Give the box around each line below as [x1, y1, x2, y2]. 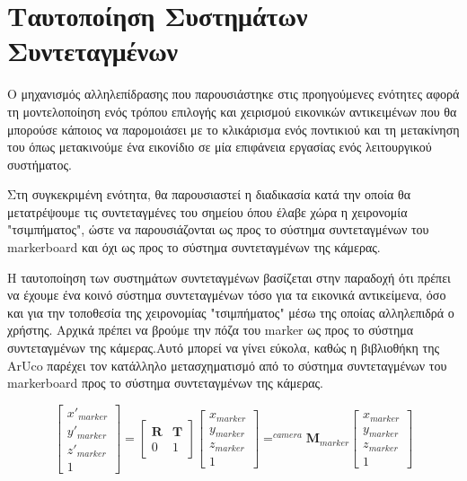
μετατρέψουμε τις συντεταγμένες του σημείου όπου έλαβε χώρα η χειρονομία [7, 202, 408, 221]
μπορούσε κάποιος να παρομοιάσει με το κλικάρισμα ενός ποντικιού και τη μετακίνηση [7, 119, 460, 138]
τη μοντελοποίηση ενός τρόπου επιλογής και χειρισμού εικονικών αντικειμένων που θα [7, 101, 457, 120]
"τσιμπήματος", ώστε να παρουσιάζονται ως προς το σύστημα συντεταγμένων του [7, 220, 429, 239]
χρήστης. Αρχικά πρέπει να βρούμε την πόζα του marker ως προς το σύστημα [7, 320, 414, 339]
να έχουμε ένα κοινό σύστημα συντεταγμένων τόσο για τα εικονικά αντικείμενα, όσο [7, 285, 446, 304]
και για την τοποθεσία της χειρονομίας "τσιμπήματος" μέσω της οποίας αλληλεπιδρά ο [7, 302, 454, 321]
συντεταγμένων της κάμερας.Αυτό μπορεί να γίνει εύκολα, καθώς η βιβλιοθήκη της [7, 338, 440, 357]
